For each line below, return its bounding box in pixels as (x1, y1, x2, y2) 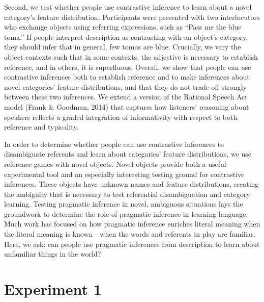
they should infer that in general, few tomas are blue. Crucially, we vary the (4, 41, 241, 52)
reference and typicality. (4, 121, 79, 132)
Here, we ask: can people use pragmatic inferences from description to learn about (4, 238, 260, 249)
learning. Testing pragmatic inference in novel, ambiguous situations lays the (4, 198, 243, 209)
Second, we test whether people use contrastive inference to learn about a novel (4, 2, 252, 12)
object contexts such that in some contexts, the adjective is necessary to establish (4, 51, 258, 62)
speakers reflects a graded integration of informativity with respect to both (4, 111, 238, 122)
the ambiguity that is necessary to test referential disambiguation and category (4, 188, 250, 199)
